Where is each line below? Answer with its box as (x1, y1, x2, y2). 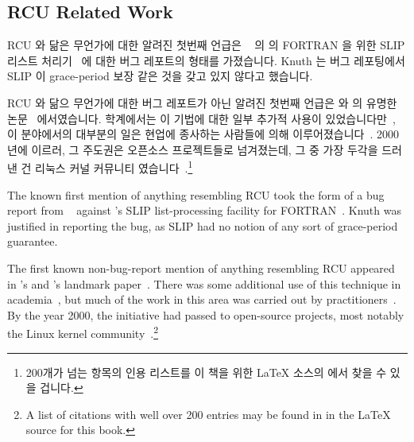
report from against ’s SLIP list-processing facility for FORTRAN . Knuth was (7, 202, 401, 219)
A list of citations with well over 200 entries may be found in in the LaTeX (25, 405, 391, 422)
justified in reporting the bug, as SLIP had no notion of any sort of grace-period (7, 217, 398, 234)
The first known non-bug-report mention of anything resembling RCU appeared (7, 259, 395, 276)
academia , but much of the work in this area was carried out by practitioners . (7, 291, 397, 308)
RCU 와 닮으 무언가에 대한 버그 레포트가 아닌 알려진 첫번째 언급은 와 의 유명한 (7, 94, 397, 111)
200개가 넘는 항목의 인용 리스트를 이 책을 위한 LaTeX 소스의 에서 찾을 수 (25, 363, 387, 380)
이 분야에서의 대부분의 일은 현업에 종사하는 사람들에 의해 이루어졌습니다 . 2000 (7, 126, 400, 142)
